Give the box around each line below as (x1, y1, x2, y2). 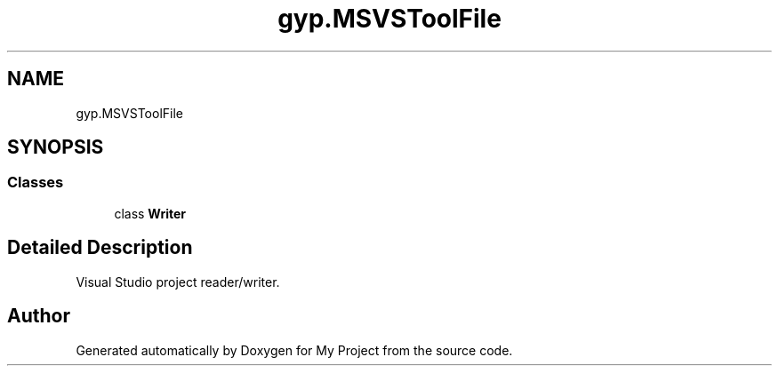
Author (7, 305, 70, 328)
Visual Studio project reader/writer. (76, 274, 280, 290)
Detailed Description (7, 236, 193, 259)
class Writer (114, 205, 186, 221)
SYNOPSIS (7, 136, 104, 159)
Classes (7, 173, 64, 192)
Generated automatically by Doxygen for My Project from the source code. (76, 342, 513, 358)
